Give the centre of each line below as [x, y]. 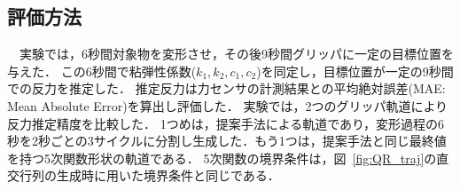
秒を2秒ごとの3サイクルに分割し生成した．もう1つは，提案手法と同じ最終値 [227, 141]
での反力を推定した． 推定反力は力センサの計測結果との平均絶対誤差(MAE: [226, 88]
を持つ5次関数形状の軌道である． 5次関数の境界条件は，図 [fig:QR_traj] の [222, 158]
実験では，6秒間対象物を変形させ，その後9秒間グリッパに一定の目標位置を [236, 54]
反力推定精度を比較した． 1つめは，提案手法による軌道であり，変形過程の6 [226, 123]
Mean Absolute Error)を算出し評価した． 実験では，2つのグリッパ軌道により [228, 105]
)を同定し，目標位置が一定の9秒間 [355, 71]
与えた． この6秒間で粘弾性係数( [102, 71]
